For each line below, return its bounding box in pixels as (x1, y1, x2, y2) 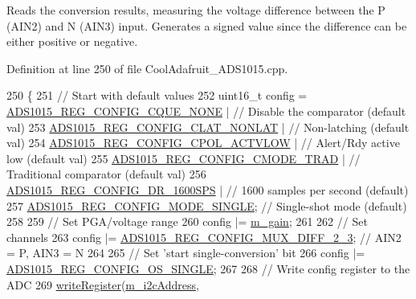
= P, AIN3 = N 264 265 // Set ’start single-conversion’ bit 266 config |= (6, 244, 365, 261)
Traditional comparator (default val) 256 (6, 166, 206, 182)
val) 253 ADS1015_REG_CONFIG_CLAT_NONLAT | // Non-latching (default (6, 118, 410, 135)
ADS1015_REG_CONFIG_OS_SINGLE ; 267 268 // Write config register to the (6, 260, 410, 276)
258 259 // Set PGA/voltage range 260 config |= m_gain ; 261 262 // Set (6, 213, 368, 230)
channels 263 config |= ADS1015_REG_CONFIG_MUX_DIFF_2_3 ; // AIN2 (6, 228, 402, 245)
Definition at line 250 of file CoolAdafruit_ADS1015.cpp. (6, 59, 288, 76)
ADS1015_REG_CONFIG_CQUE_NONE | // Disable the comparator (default (6, 102, 406, 119)
